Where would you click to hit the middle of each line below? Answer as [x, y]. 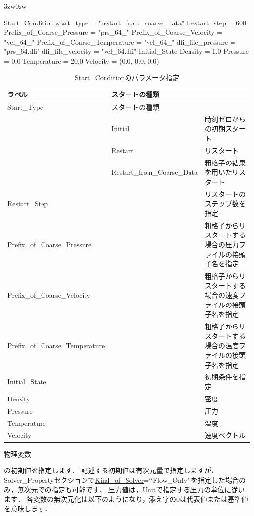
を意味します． [28, 508]
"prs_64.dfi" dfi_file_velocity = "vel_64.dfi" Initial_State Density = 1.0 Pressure [126, 51]
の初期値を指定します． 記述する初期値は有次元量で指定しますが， [111, 470]
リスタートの [225, 194]
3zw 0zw [15, 6]
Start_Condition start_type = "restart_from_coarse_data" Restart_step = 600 [125, 22]
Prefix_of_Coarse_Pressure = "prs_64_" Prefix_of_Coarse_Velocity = [113, 32]
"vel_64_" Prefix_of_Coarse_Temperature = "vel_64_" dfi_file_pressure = [120, 41]
